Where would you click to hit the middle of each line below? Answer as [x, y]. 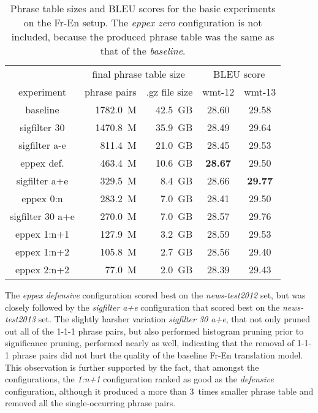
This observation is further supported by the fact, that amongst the [132, 367]
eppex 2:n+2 [42, 269]
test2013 [21, 319]
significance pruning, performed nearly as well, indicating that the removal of [150, 343]
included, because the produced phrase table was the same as [143, 36]
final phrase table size [138, 74]
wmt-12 [218, 92]
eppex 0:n [42, 198]
